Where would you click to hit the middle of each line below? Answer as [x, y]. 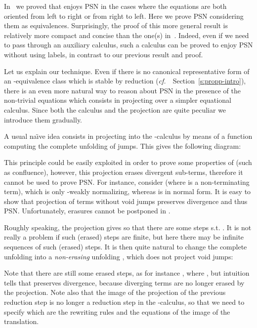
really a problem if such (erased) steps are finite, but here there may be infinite [124, 237]
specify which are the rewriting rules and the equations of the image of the [117, 311]
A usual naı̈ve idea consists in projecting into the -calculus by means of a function [128, 136]
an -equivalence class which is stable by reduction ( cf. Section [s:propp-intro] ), [125, 81]
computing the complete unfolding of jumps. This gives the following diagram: [123, 145]
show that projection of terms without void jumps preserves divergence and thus [126, 201]
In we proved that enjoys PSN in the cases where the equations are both [115, 6]
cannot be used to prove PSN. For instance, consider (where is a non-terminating [127, 182]
